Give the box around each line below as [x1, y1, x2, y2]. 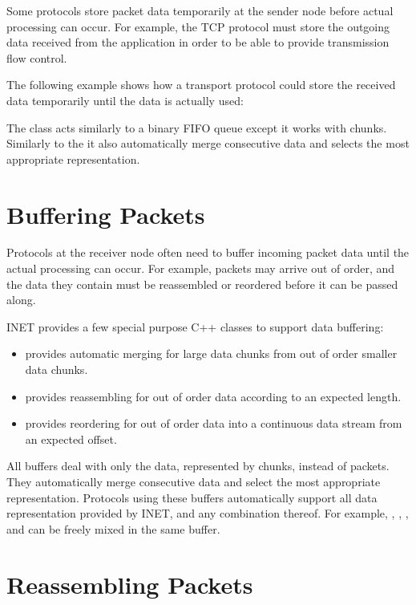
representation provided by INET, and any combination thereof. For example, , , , [6, 505, 409, 522]
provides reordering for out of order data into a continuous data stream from [25, 415, 402, 432]
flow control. [6, 49, 67, 66]
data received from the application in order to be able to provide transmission [6, 34, 390, 51]
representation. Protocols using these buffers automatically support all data [6, 489, 378, 506]
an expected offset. [25, 430, 117, 447]
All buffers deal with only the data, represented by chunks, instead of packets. [6, 457, 390, 474]
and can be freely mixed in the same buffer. [6, 520, 220, 537]
